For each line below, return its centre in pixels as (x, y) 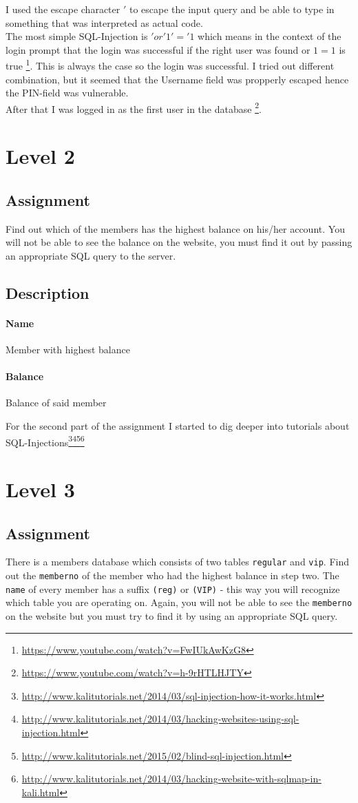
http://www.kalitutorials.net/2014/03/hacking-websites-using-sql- (160, 719)
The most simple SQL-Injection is (77, 36)
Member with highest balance (68, 349)
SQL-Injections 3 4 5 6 (45, 441)
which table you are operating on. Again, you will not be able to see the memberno (179, 602)
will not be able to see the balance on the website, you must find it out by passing (179, 242)
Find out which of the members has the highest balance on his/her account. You (175, 228)
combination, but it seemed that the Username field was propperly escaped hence (177, 79)
